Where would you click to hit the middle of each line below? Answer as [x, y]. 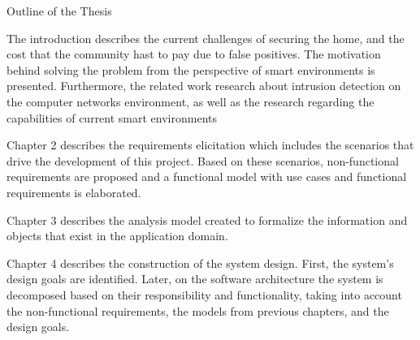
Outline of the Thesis [59, 11]
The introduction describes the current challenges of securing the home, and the [206, 38]
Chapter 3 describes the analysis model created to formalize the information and [207, 219]
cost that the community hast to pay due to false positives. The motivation [194, 54]
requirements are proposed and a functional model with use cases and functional [207, 176]
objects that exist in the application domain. [117, 236]
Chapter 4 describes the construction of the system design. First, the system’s [200, 263]
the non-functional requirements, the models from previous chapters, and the [198, 310]
